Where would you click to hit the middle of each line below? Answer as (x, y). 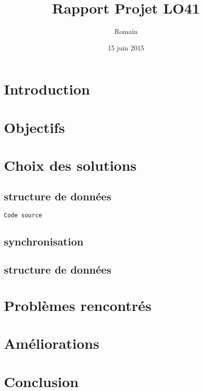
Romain (126, 31)
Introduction (47, 89)
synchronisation (44, 241)
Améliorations (52, 343)
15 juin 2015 (126, 47)
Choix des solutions (70, 165)
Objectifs (34, 127)
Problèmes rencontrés (78, 305)
